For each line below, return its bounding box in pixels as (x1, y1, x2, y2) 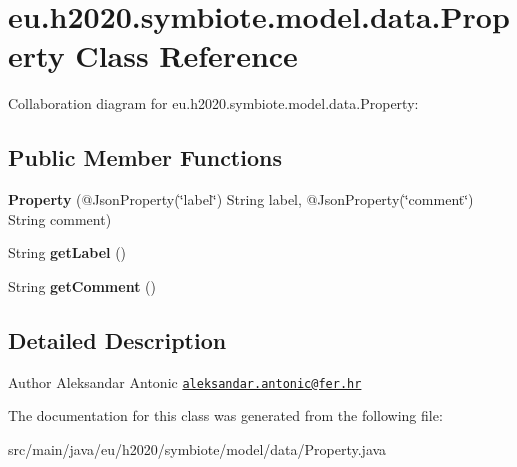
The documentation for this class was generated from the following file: (8, 405, 443, 426)
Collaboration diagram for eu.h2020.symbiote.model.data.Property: (8, 93, 419, 114)
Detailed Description (8, 324, 227, 355)
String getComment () (8, 275, 156, 296)
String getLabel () (8, 242, 127, 263)
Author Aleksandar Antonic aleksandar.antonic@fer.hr (8, 371, 362, 392)
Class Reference (75, 35, 298, 76)
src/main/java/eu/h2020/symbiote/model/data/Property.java (8, 438, 387, 459)
